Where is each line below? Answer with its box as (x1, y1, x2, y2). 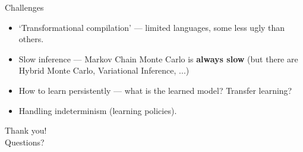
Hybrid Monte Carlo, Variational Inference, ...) (18, 64, 190, 77)
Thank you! (5, 124, 47, 137)
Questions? (5, 135, 45, 148)
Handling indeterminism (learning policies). (18, 104, 177, 116)
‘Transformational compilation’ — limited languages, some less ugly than (18, 21, 285, 33)
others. (18, 33, 44, 45)
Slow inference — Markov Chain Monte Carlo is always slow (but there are (18, 52, 298, 65)
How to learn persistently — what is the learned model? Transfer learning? (18, 84, 292, 96)
